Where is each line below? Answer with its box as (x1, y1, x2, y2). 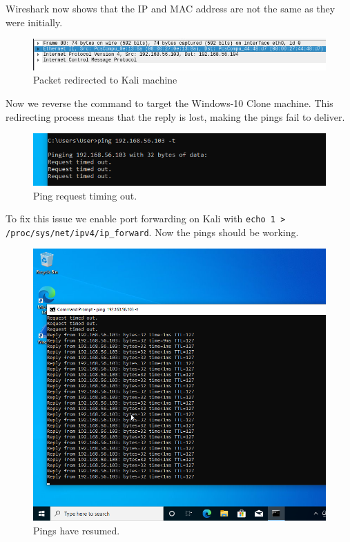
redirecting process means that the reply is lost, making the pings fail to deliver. (6, 109, 345, 124)
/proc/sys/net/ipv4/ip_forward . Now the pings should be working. (6, 224, 299, 239)
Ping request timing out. (33, 188, 137, 202)
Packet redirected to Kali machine (33, 72, 177, 87)
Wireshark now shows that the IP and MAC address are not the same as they (6, 1, 336, 15)
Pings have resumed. (33, 523, 120, 537)
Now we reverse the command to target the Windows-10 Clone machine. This (6, 95, 333, 110)
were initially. (6, 14, 63, 29)
